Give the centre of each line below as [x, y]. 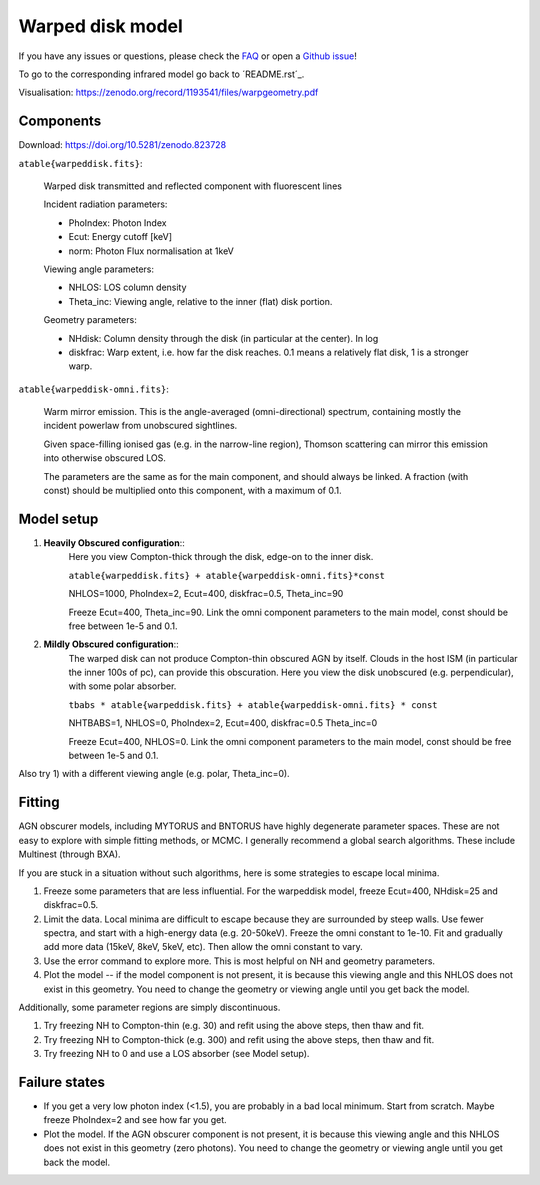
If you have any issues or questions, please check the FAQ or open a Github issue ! [187, 56]
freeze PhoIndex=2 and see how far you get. [135, 1120]
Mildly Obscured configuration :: [111, 644]
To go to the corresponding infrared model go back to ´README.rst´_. [161, 74]
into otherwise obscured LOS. [105, 458]
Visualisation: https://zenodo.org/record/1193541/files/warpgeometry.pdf [168, 92]
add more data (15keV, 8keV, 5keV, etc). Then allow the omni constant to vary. [203, 947]
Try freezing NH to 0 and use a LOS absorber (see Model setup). [176, 1054]
